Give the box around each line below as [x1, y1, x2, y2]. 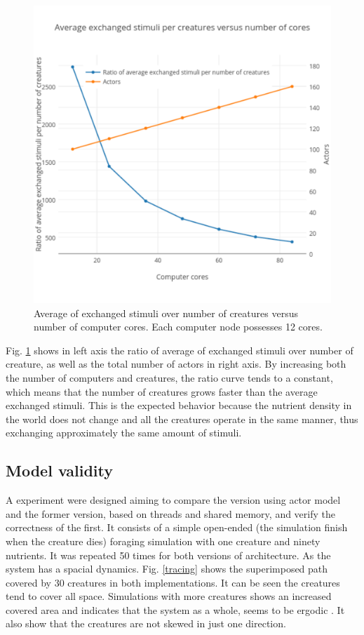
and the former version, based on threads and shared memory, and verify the [6, 506, 335, 521]
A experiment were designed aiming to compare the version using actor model [6, 493, 341, 507]
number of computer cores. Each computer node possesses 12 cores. [34, 319, 323, 334]
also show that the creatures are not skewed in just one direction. [6, 616, 286, 631]
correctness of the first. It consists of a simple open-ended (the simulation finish [6, 520, 348, 535]
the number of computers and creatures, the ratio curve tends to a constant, [6, 370, 333, 385]
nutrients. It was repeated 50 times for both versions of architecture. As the [6, 547, 331, 562]
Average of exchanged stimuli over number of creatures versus [34, 305, 298, 320]
